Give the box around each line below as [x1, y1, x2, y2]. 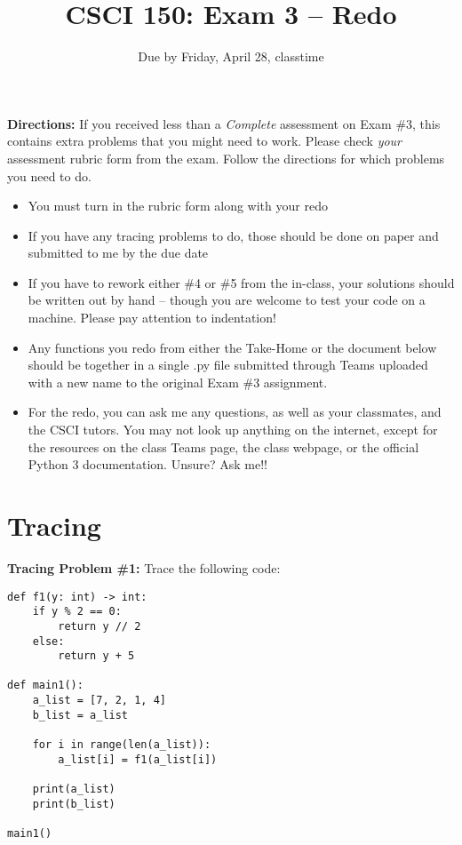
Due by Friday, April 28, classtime [138, 47, 324, 66]
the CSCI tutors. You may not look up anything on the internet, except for [28, 420, 438, 439]
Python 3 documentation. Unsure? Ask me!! [28, 455, 267, 474]
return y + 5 [58, 650, 135, 663]
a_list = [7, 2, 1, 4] [32, 694, 166, 707]
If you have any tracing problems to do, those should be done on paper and [28, 226, 439, 244]
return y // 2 [58, 619, 141, 633]
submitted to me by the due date [28, 243, 209, 262]
